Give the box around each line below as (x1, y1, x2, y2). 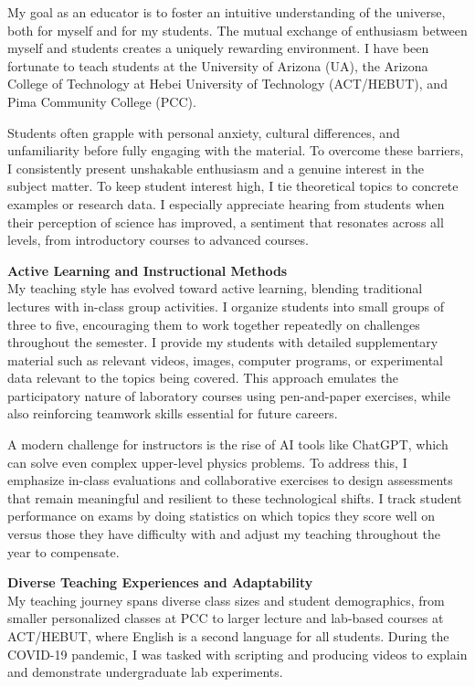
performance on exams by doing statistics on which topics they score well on (7, 506, 435, 525)
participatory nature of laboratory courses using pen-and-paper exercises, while (7, 386, 450, 405)
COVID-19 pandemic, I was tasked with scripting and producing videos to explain (7, 644, 468, 663)
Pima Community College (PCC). (7, 91, 196, 111)
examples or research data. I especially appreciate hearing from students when (7, 194, 445, 213)
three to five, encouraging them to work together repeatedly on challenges (7, 314, 420, 333)
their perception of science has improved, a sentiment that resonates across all (7, 212, 444, 231)
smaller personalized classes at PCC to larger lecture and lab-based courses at (7, 608, 444, 628)
